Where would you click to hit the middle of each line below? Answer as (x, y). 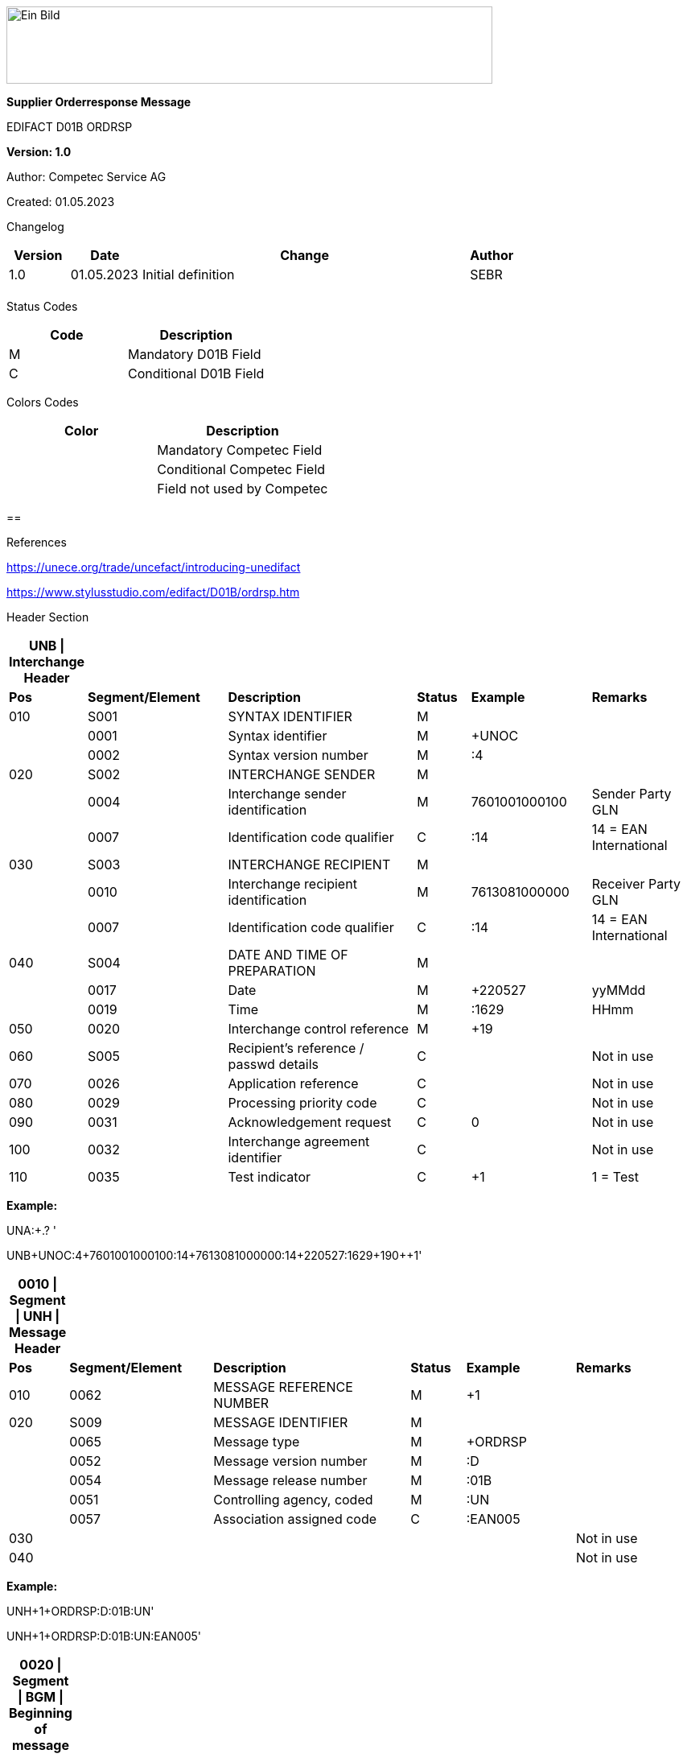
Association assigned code (295, 1519)
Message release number (290, 1480)
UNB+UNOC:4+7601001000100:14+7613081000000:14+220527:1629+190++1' (214, 1255)
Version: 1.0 (39, 152)
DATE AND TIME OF (288, 955)
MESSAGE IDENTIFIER (281, 1422)
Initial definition (189, 274)
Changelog (35, 227)
